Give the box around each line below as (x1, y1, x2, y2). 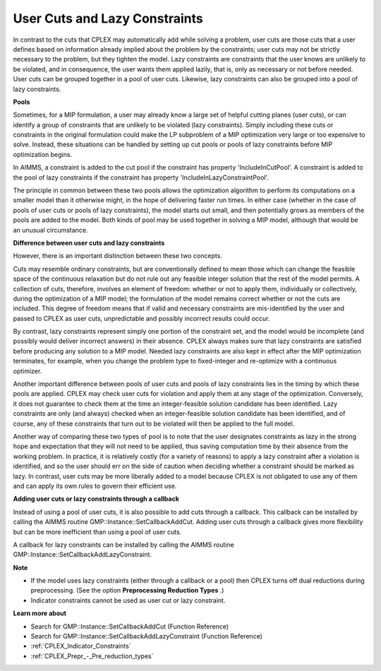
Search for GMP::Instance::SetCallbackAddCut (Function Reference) (30, 622, 229, 631)
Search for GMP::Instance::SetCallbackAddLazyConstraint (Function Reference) (30, 632, 262, 641)
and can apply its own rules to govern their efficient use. (13, 482, 177, 490)
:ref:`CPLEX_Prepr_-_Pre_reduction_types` (30, 651, 154, 660)
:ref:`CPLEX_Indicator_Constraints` (30, 642, 131, 650)
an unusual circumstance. (13, 226, 88, 234)
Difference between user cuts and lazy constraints (13, 238, 165, 247)
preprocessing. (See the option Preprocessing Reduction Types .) (30, 586, 224, 595)
